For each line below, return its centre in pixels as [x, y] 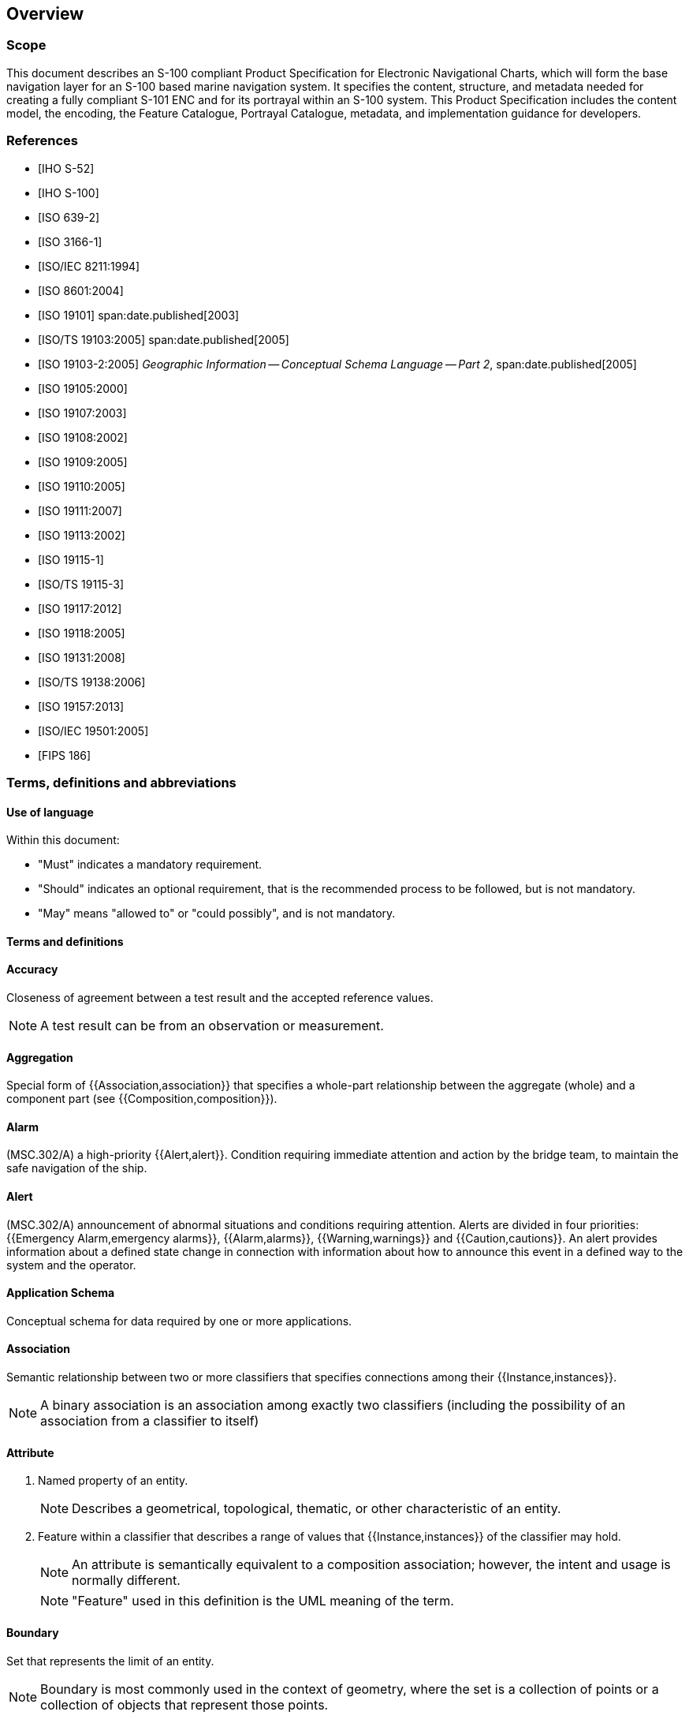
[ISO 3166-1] [70, 241]
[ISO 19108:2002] [83, 437]
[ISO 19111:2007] [80, 510]
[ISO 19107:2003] [82, 413]
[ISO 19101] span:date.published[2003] [139, 315]
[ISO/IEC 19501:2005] [93, 731]
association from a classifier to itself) [150, 1421]
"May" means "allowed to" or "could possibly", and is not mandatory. [217, 914]
